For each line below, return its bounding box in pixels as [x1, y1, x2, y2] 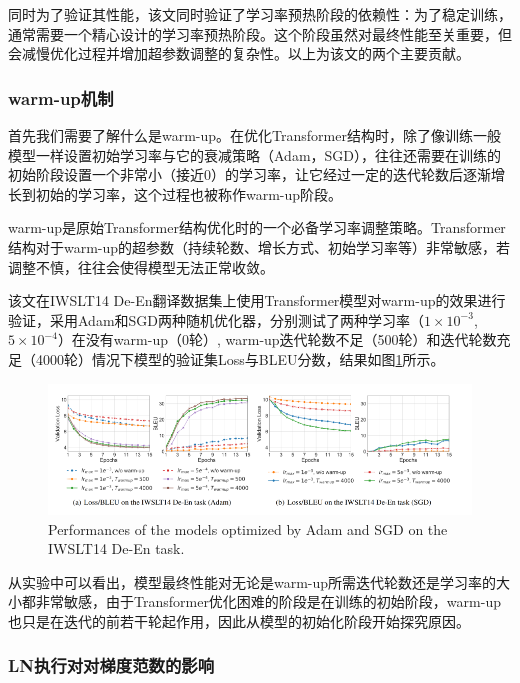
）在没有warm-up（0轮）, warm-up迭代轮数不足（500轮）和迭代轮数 [57, 329, 497, 350]
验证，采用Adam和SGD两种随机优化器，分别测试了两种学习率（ [8, 309, 425, 330]
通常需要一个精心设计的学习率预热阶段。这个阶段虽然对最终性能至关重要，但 [8, 23, 512, 44]
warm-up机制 [8, 85, 114, 110]
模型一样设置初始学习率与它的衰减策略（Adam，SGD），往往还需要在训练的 [8, 144, 502, 165]
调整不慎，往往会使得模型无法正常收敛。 [8, 256, 274, 277]
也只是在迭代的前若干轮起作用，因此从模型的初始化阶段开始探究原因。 [8, 610, 470, 631]
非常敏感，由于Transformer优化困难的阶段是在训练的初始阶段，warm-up [35, 591, 501, 612]
